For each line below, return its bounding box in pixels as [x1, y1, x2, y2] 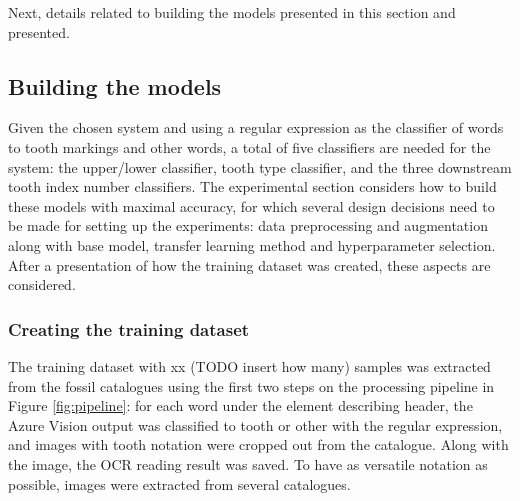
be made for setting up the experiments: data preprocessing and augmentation [8, 215, 488, 236]
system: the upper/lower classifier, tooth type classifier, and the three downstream [8, 156, 512, 177]
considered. [8, 274, 76, 295]
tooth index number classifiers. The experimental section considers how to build [8, 176, 497, 197]
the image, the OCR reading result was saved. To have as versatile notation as [8, 453, 488, 474]
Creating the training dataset [8, 316, 250, 341]
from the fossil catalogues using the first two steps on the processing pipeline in [8, 375, 495, 396]
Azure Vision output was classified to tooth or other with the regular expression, [8, 414, 503, 435]
